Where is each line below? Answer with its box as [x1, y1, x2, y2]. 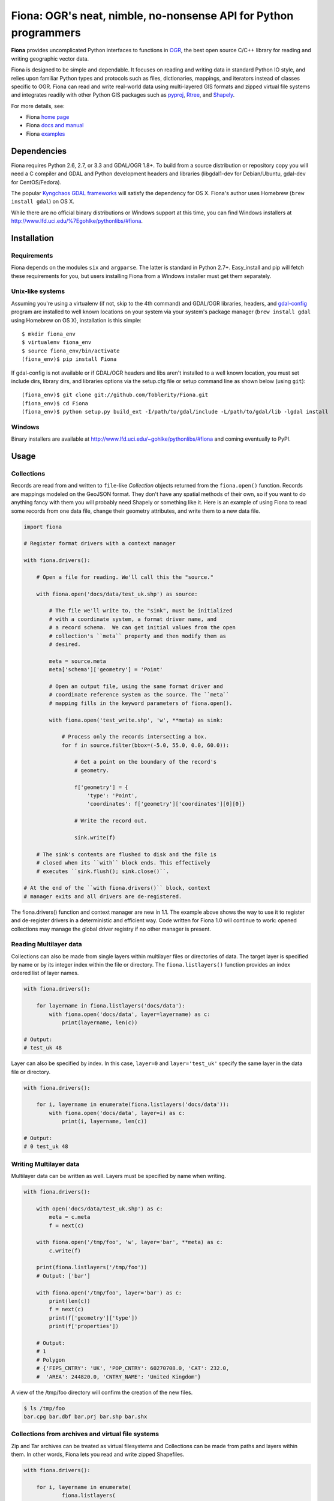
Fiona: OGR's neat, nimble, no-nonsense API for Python [11, 9, 294, 22]
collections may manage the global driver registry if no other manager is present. [11, 925, 211, 932]
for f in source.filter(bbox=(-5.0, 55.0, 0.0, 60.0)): [61, 741, 230, 749]
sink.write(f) [74, 835, 116, 841]
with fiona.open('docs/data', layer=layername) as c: [49, 1010, 210, 1018]
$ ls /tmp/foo [23, 1405, 65, 1412]
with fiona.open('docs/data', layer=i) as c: [49, 1110, 185, 1116]
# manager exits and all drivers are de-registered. [23, 893, 182, 900]
